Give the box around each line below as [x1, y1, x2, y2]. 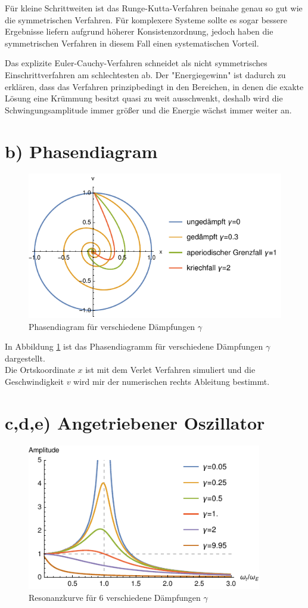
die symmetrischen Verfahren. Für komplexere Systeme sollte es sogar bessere [5, 13, 287, 26]
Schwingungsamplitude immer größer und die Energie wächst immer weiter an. [5, 103, 292, 116]
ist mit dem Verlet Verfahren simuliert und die [85, 363, 256, 376]
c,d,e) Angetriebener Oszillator [5, 410, 265, 434]
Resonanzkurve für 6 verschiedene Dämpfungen [29, 591, 201, 603]
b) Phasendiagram [5, 138, 158, 163]
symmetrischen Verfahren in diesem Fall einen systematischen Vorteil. [5, 36, 259, 49]
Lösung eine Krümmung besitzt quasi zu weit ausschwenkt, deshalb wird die [5, 92, 283, 104]
